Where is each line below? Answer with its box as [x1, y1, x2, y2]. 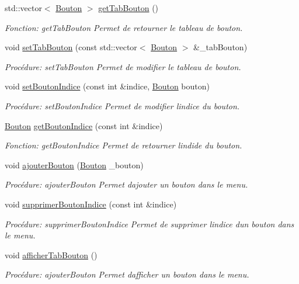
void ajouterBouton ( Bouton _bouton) [5, 158, 144, 171]
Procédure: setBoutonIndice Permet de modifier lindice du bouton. [5, 99, 240, 112]
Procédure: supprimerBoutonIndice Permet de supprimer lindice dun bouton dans [5, 217, 294, 230]
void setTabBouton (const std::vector [5, 41, 137, 53]
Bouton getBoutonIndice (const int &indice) [5, 119, 163, 131]
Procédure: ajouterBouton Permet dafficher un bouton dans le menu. [5, 268, 249, 280]
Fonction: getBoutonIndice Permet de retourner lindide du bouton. [5, 139, 242, 151]
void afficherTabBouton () [5, 248, 98, 261]
